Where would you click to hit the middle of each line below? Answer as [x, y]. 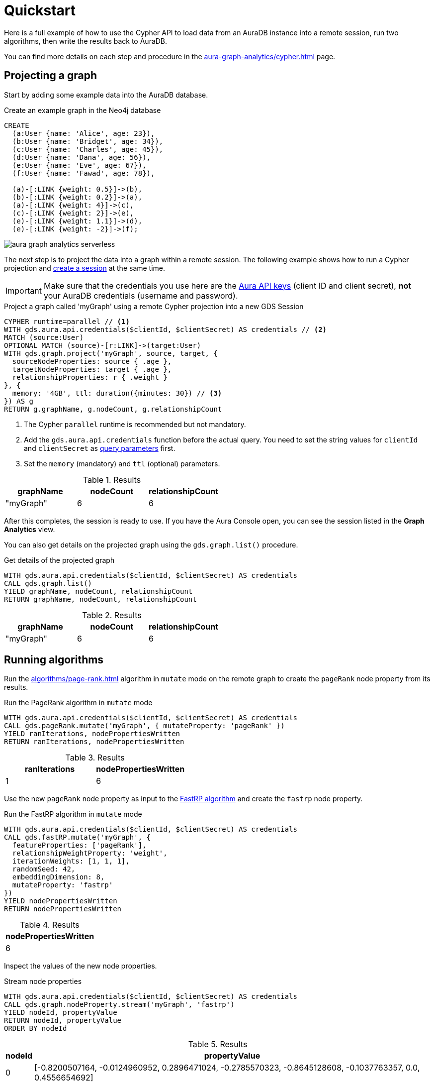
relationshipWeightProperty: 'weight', [90, 853]
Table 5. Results [218, 1044]
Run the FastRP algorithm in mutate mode [73, 814]
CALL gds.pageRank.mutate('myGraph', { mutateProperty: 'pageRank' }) [144, 726]
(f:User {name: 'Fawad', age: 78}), [84, 173]
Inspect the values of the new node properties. [81, 966]
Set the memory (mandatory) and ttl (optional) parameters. [122, 463]
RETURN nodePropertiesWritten [63, 909]
